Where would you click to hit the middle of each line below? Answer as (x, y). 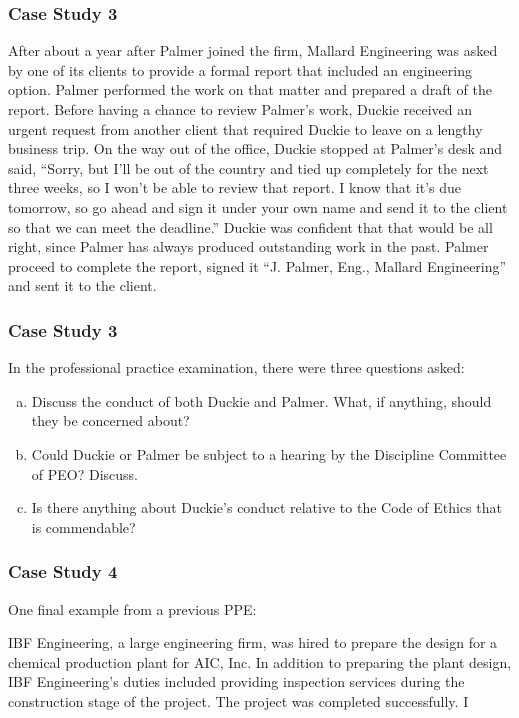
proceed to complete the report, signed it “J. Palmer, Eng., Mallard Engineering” (257, 265)
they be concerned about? (110, 420)
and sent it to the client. (82, 285)
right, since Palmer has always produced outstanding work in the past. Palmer (248, 246)
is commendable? (83, 526)
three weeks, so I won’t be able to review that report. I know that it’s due (235, 187)
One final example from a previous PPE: (132, 608)
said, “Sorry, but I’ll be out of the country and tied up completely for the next (248, 167)
